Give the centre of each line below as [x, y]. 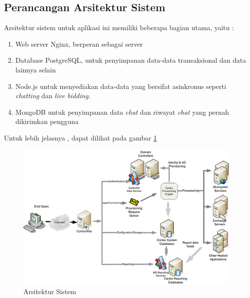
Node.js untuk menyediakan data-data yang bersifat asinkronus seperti [121, 86]
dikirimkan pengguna [47, 121]
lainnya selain [36, 69]
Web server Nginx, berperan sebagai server [79, 44]
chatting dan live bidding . [53, 96]
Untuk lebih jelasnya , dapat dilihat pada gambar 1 [80, 137]
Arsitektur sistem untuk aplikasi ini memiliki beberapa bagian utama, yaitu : [119, 27]
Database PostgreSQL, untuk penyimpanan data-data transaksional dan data [131, 60]
